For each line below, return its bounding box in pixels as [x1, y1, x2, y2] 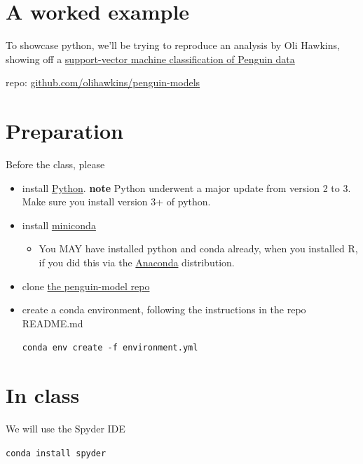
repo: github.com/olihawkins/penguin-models [6, 75, 200, 90]
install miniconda [22, 217, 96, 232]
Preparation [6, 116, 123, 145]
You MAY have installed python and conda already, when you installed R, [39, 241, 358, 256]
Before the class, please [6, 157, 105, 172]
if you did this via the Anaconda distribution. [39, 255, 235, 269]
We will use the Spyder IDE [6, 421, 125, 436]
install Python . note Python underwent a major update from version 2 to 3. [22, 180, 351, 195]
